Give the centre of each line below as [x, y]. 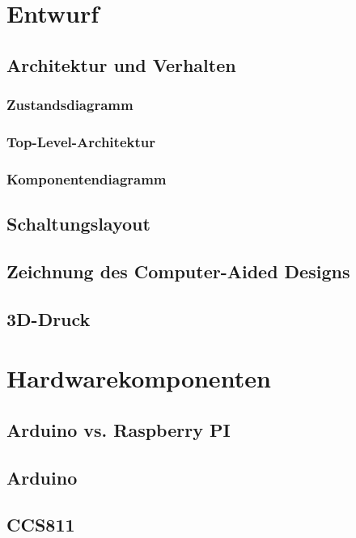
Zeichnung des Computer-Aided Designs [178, 271]
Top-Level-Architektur [81, 141]
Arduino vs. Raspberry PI [119, 429]
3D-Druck [49, 318]
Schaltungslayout [78, 224]
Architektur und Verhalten [121, 64]
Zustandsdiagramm [70, 105]
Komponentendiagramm [87, 178]
